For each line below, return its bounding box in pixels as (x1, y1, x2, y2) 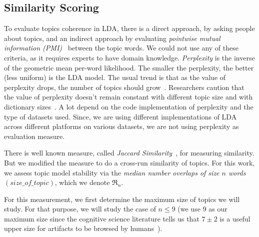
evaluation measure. (4, 130, 65, 141)
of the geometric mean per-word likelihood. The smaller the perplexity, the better (4, 62, 254, 72)
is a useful (219, 213, 250, 223)
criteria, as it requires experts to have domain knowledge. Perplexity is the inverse (4, 52, 255, 62)
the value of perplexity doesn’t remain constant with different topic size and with (4, 91, 253, 102)
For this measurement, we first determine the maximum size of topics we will (4, 193, 240, 204)
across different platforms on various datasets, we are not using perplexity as (4, 121, 239, 131)
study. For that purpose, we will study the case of (4, 203, 156, 214)
